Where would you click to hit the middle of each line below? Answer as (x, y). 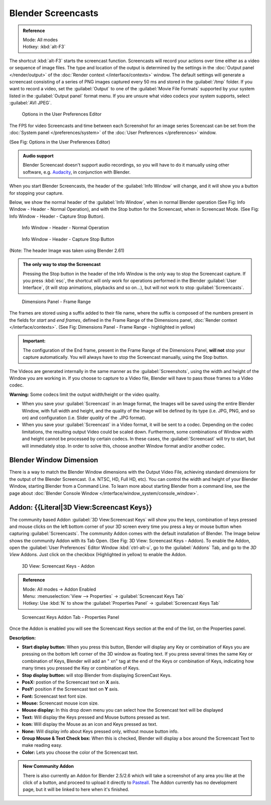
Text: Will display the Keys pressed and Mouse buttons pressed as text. (96, 717)
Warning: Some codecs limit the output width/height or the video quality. (85, 394)
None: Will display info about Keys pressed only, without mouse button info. (100, 731)
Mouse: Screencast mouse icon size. (60, 703)
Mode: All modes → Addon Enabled (59, 589)
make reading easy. (42, 745)
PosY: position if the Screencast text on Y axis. (70, 689)
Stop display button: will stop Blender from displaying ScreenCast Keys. (97, 675)
